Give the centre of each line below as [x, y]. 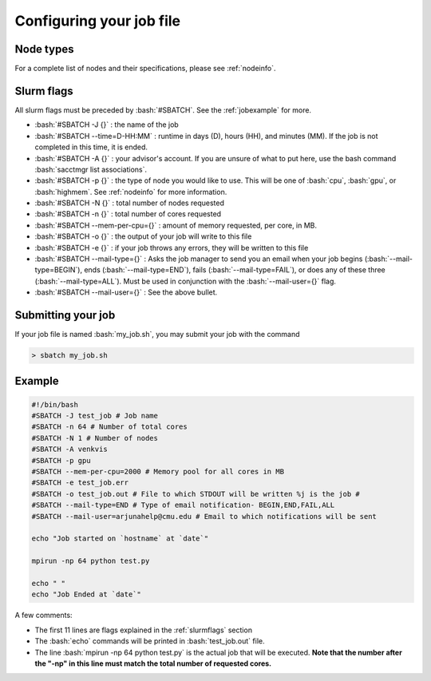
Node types [44, 49]
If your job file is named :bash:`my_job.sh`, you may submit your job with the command [157, 335]
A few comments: [43, 616]
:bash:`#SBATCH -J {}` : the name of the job [107, 125]
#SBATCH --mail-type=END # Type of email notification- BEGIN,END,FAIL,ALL [183, 505]
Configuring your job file [98, 21]
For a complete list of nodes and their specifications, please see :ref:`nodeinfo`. [145, 69]
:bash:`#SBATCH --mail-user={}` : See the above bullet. [126, 292]
